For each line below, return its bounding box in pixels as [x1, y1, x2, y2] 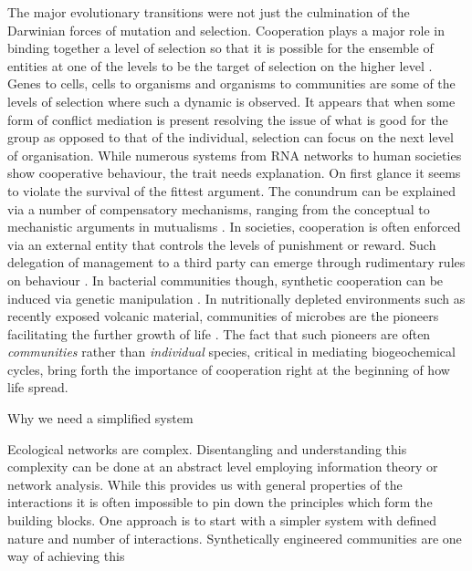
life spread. [7, 378, 68, 397]
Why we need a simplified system [7, 409, 194, 428]
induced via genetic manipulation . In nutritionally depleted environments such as [7, 288, 466, 307]
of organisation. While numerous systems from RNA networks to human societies [7, 145, 462, 164]
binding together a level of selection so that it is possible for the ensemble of [7, 38, 434, 57]
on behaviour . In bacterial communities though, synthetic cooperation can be [7, 270, 444, 289]
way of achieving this [7, 546, 125, 566]
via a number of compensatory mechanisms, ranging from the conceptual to [7, 199, 430, 218]
